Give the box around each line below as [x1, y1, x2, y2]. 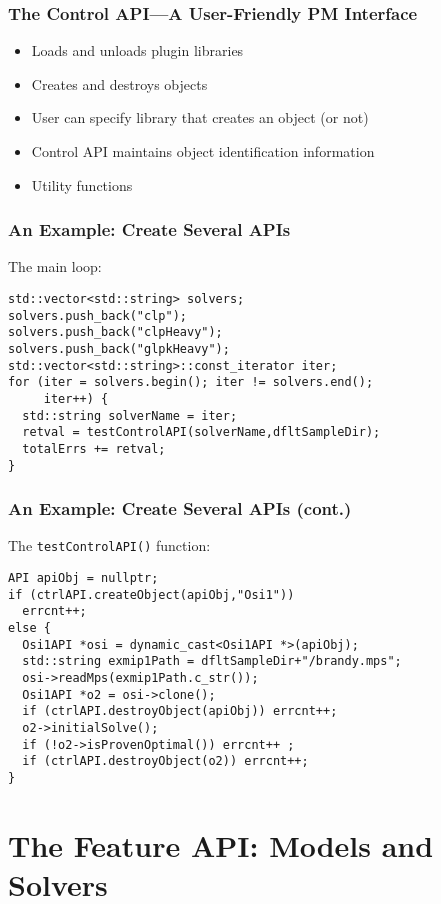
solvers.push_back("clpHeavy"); [8, 325, 223, 340]
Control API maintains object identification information [31, 141, 375, 161]
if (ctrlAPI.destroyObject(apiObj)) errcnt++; [22, 704, 338, 719]
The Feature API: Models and [8, 824, 434, 865]
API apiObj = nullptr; [8, 571, 159, 586]
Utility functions [31, 174, 133, 195]
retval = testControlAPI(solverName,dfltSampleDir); [22, 425, 381, 440]
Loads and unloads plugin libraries [31, 40, 244, 61]
